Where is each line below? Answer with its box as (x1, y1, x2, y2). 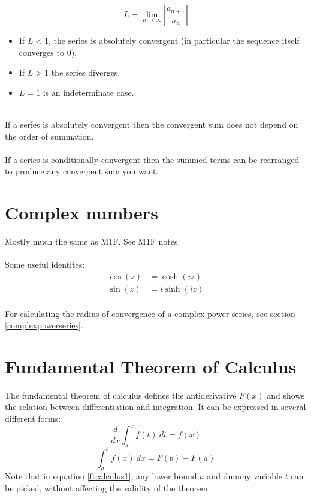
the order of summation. (5, 129, 94, 142)
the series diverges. (51, 66, 120, 79)
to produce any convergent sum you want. (5, 165, 159, 177)
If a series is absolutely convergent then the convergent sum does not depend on (5, 117, 298, 130)
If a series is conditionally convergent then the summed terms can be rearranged (5, 153, 300, 165)
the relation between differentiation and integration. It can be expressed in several (5, 400, 306, 413)
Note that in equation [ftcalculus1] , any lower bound (5, 470, 197, 482)
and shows (267, 388, 304, 401)
